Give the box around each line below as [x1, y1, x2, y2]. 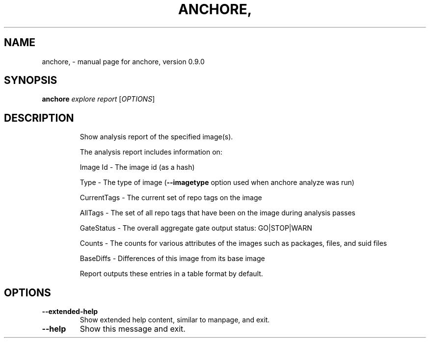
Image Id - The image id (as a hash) [80, 163, 195, 172]
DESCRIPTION [4, 111, 74, 124]
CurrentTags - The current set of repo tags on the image [80, 193, 262, 202]
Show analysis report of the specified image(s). [80, 132, 233, 141]
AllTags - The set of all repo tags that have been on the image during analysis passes [80, 209, 356, 217]
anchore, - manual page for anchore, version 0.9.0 [42, 57, 205, 66]
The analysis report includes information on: [80, 148, 222, 157]
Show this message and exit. [80, 324, 186, 334]
